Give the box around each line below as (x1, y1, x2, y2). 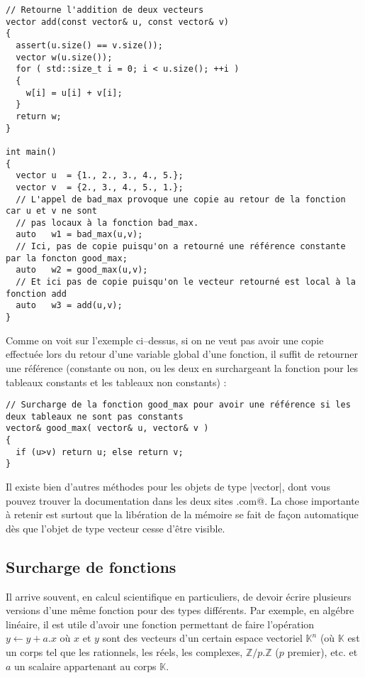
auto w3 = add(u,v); (16, 300, 123, 311)
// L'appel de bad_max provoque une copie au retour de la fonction (16, 194, 346, 204)
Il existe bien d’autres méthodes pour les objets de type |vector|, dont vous (6, 479, 330, 494)
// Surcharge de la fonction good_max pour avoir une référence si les (6, 400, 351, 410)
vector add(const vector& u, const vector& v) (6, 16, 229, 27)
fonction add (6, 288, 67, 299)
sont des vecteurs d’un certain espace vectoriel (102, 630, 303, 645)
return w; (16, 111, 62, 121)
